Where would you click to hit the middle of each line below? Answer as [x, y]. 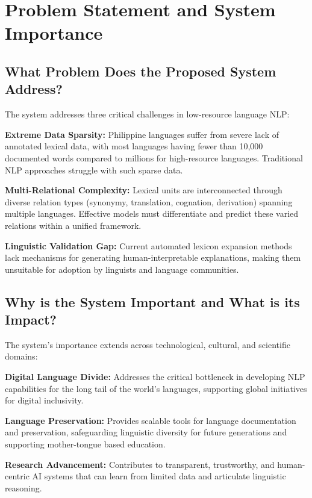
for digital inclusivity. [44, 400]
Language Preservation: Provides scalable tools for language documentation [151, 420]
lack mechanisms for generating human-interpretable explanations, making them [153, 257]
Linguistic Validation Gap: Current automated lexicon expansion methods [148, 245]
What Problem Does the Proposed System [141, 71]
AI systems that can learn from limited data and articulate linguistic [159, 476]
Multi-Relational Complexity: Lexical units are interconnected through [144, 190]
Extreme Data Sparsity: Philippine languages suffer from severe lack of [142, 134]
